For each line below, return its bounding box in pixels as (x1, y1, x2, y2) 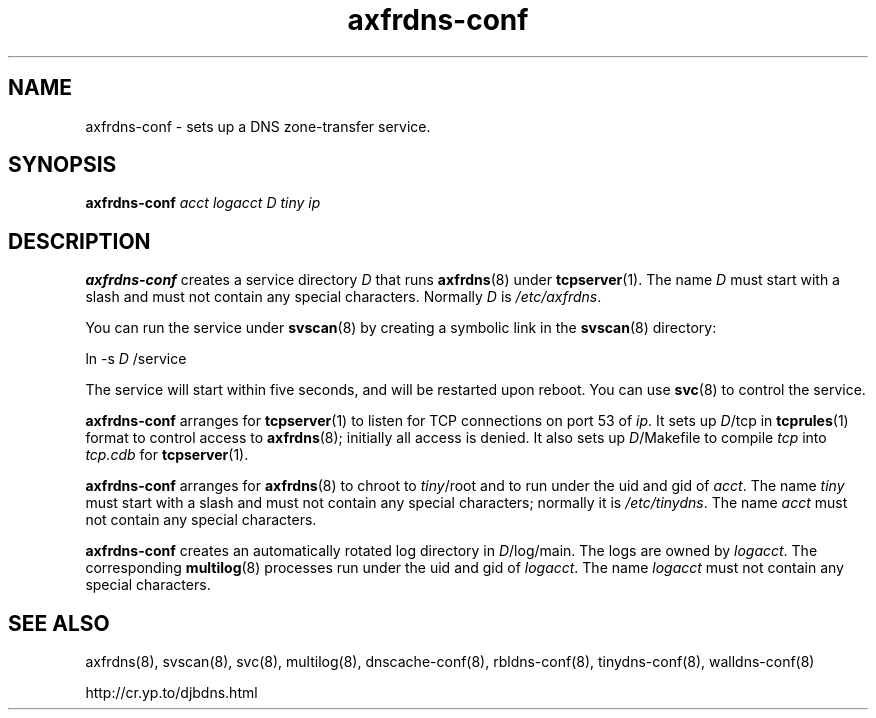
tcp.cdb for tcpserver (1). (85, 446, 249, 464)
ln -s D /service (85, 350, 187, 368)
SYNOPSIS (8, 152, 117, 178)
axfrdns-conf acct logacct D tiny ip (85, 194, 321, 212)
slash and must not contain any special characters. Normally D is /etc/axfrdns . (85, 288, 602, 306)
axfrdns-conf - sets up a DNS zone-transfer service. (85, 117, 431, 135)
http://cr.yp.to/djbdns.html (85, 684, 258, 702)
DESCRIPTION (8, 228, 151, 254)
